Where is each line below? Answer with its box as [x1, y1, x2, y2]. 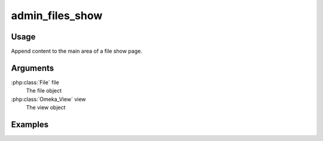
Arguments [11, 63, 54, 73]
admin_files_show [11, 9, 103, 22]
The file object [26, 87, 62, 94]
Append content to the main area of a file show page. [11, 48, 143, 55]
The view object [26, 104, 66, 111]
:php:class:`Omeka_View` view [11, 96, 86, 103]
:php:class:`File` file [11, 78, 59, 86]
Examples [11, 119, 49, 130]
